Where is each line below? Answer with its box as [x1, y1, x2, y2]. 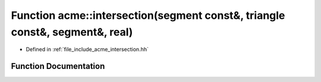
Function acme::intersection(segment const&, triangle [11, 9, 285, 22]
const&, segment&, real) [11, 25, 133, 38]
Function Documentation [11, 61, 105, 71]
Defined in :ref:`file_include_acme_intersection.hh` [26, 46, 149, 53]
